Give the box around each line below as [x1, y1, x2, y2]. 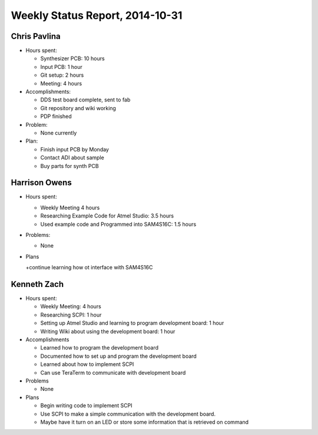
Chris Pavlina [11, 31, 61, 41]
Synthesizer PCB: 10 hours [40, 55, 105, 62]
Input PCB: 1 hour [40, 63, 82, 70]
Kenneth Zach [11, 279, 64, 289]
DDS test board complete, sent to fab [40, 96, 131, 103]
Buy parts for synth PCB [40, 162, 100, 169]
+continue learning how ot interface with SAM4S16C [25, 264, 153, 271]
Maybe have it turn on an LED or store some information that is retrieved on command [40, 418, 249, 426]
